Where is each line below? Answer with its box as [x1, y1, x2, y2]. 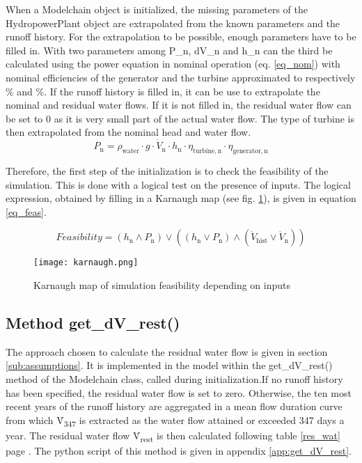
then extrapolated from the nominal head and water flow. [6, 125, 251, 139]
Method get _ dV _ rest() [6, 311, 180, 333]
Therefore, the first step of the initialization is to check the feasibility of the [6, 163, 329, 178]
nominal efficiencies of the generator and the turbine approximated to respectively [6, 70, 356, 84]
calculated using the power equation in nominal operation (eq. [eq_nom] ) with [6, 56, 340, 71]
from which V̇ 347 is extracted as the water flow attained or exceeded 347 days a [6, 412, 345, 429]
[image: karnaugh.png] [33, 258, 139, 268]
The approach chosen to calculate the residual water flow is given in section [6, 344, 328, 359]
